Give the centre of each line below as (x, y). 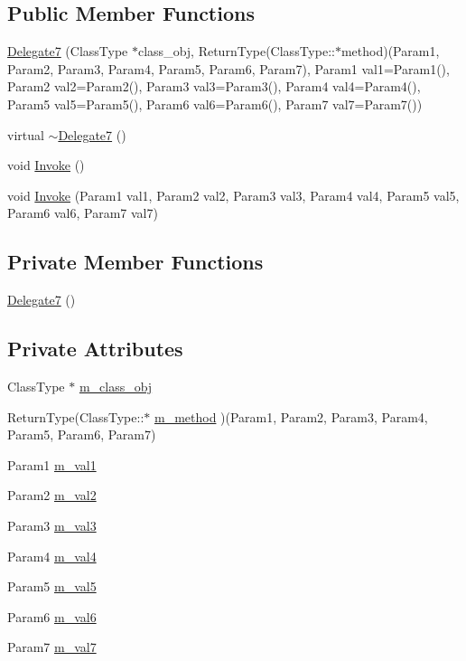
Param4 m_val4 (52, 556)
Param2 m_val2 (52, 495)
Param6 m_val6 (52, 616)
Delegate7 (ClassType (68, 51)
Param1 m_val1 (52, 464)
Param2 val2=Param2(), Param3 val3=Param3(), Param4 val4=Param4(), (214, 86)
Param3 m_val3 (52, 525)
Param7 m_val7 (52, 647)
